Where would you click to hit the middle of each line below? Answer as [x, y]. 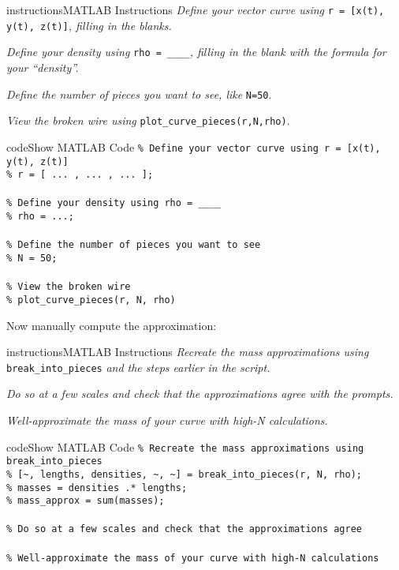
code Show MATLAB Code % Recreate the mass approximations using [185, 446]
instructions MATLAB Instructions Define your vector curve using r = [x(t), [196, 9]
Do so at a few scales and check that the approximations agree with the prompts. [200, 394]
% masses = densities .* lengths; [97, 487]
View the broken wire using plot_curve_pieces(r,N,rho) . [148, 120]
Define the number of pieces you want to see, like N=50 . [139, 94]
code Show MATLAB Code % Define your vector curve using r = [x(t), [194, 146]
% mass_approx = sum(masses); [86, 501]
